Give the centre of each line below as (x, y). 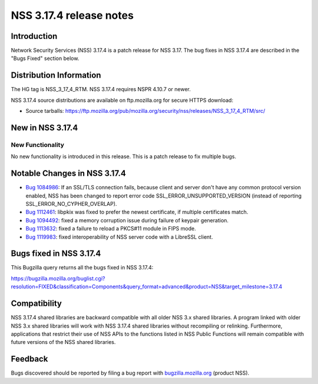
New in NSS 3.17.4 (44, 127)
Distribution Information (56, 76)
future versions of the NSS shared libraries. (63, 342)
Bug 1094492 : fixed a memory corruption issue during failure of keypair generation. (127, 220)
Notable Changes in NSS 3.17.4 (68, 173)
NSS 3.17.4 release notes (72, 15)
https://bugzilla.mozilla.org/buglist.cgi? (58, 278)
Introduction (34, 36)
